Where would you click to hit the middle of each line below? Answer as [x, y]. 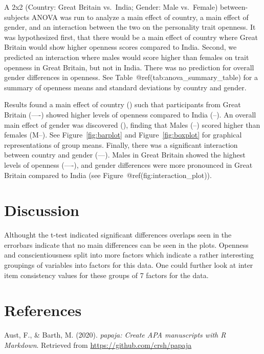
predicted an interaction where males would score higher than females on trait [127, 57]
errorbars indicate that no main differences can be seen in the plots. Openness [126, 244]
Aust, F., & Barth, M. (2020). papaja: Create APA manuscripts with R [115, 335]
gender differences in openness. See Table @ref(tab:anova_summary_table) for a [131, 77]
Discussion [42, 210]
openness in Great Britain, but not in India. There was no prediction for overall [129, 67]
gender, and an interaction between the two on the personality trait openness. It [130, 27]
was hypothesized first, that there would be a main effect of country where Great [131, 37]
